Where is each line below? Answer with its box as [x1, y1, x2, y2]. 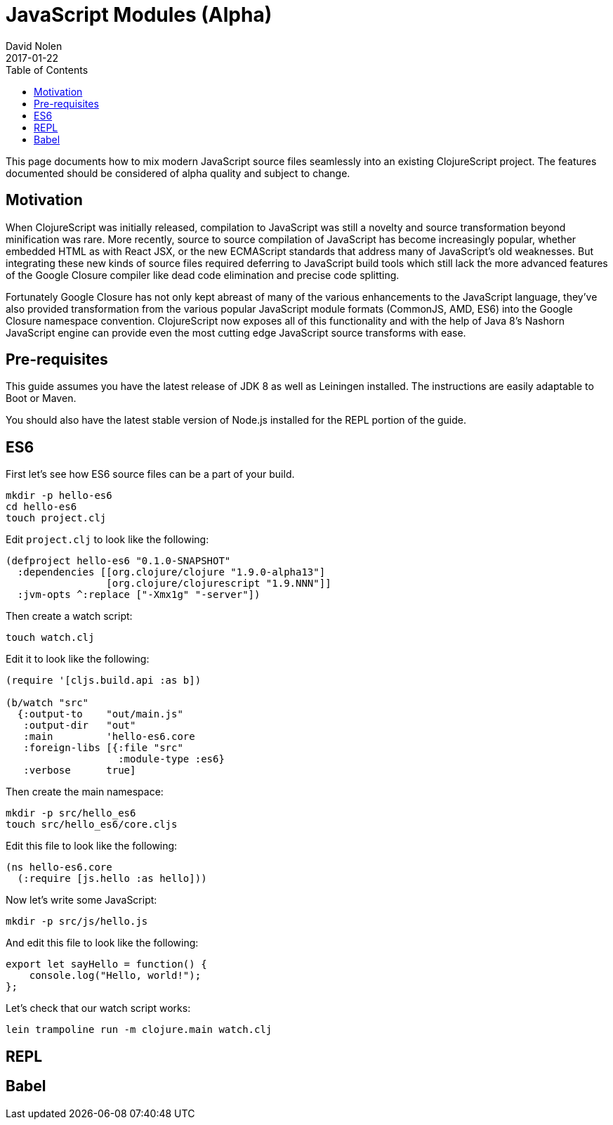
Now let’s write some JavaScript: [6, 894, 157, 906]
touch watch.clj [6, 632, 95, 644]
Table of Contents [6, 63, 88, 76]
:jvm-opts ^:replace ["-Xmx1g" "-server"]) [17, 589, 261, 601]
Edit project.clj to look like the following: [6, 533, 209, 546]
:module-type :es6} [118, 753, 225, 765]
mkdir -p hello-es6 [6, 490, 112, 502]
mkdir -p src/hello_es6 [6, 807, 136, 819]
